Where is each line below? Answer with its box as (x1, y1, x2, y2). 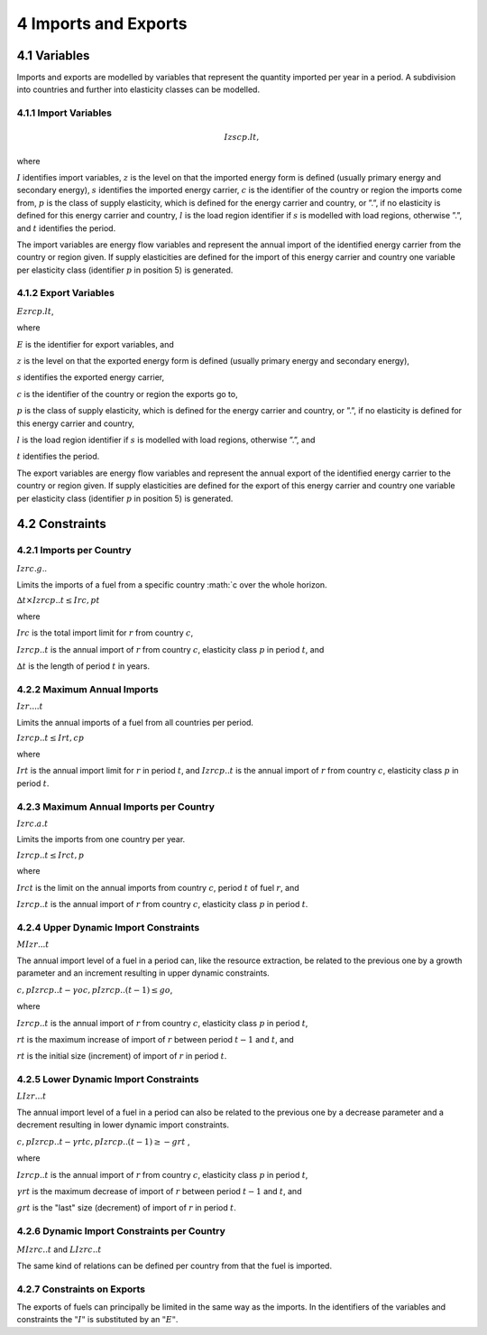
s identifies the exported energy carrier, (16, 372, 165, 383)
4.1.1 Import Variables (16, 107, 113, 119)
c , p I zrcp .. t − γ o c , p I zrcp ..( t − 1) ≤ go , (16, 984, 173, 995)
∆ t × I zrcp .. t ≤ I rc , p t (16, 596, 100, 606)
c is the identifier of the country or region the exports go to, (16, 388, 238, 399)
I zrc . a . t (16, 818, 49, 829)
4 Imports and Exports (16, 14, 188, 33)
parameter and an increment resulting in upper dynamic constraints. (16, 968, 270, 978)
